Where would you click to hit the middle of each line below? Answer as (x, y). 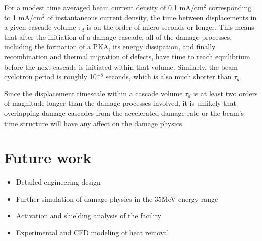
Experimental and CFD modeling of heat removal (92, 233)
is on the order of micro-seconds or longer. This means (170, 27)
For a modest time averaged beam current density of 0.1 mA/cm (104, 7)
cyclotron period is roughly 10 (50, 76)
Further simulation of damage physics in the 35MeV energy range (117, 198)
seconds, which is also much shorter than (169, 76)
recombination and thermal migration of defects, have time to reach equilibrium (127, 56)
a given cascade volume (40, 27)
